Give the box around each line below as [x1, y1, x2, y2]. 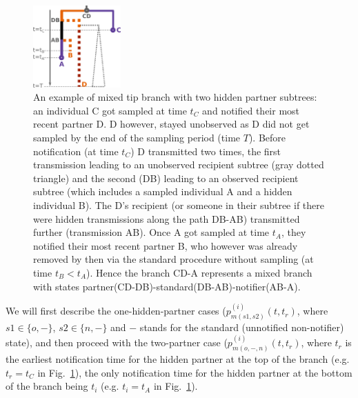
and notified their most [202, 103, 300, 117]
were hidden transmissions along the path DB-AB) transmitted [33, 211, 300, 226]
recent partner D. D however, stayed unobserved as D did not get [33, 117, 310, 131]
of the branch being [6, 379, 88, 393]
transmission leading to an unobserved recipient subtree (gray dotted [33, 157, 324, 172]
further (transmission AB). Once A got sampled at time [33, 225, 270, 239]
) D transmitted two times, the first [130, 143, 281, 158]
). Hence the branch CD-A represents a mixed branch [86, 265, 312, 279]
